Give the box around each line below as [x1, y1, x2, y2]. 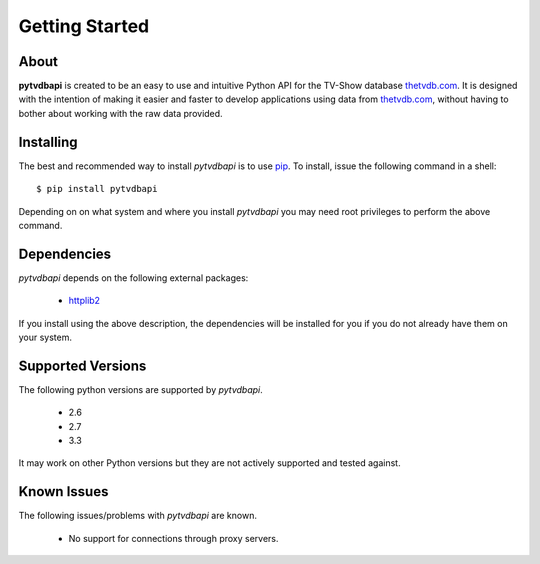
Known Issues [18, 483, 109, 500]
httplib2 [68, 295, 100, 307]
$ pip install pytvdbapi [36, 183, 158, 195]
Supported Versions [18, 357, 147, 374]
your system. [18, 331, 73, 343]
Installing [18, 133, 79, 150]
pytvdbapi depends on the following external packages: [18, 271, 249, 284]
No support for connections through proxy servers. [68, 532, 279, 544]
